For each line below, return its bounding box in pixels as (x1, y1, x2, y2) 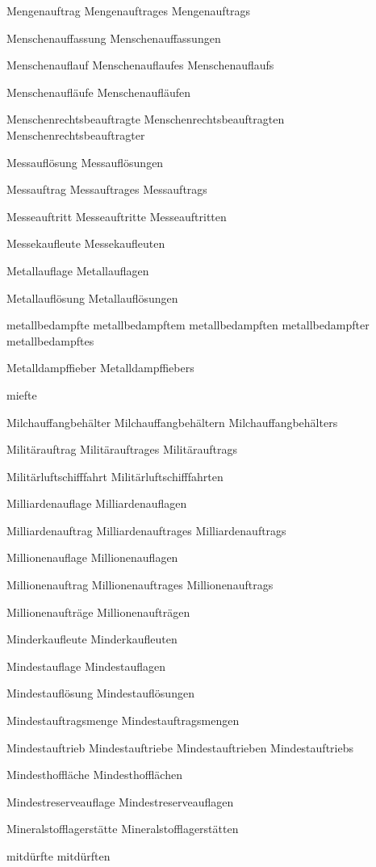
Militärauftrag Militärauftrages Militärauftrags (6, 441, 237, 458)
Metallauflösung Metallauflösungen (6, 289, 178, 306)
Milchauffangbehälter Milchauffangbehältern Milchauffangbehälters (6, 413, 338, 430)
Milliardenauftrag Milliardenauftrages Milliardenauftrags (6, 521, 286, 538)
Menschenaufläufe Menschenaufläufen (6, 83, 191, 100)
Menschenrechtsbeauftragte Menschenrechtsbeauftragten (6, 111, 285, 128)
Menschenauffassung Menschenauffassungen (6, 29, 221, 46)
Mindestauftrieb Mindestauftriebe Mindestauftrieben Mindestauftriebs (6, 739, 353, 756)
